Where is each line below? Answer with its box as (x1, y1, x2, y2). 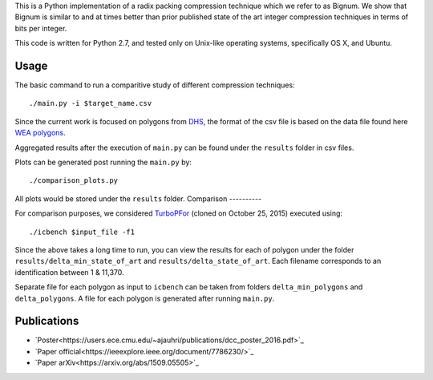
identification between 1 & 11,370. (14, 267, 124, 277)
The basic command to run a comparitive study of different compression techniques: (14, 80, 296, 90)
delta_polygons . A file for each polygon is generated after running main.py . (14, 293, 275, 303)
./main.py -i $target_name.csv (29, 99, 152, 108)
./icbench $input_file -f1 (29, 227, 136, 236)
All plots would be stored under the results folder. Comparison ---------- (14, 193, 262, 204)
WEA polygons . (14, 128, 66, 138)
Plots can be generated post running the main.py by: (14, 157, 192, 168)
